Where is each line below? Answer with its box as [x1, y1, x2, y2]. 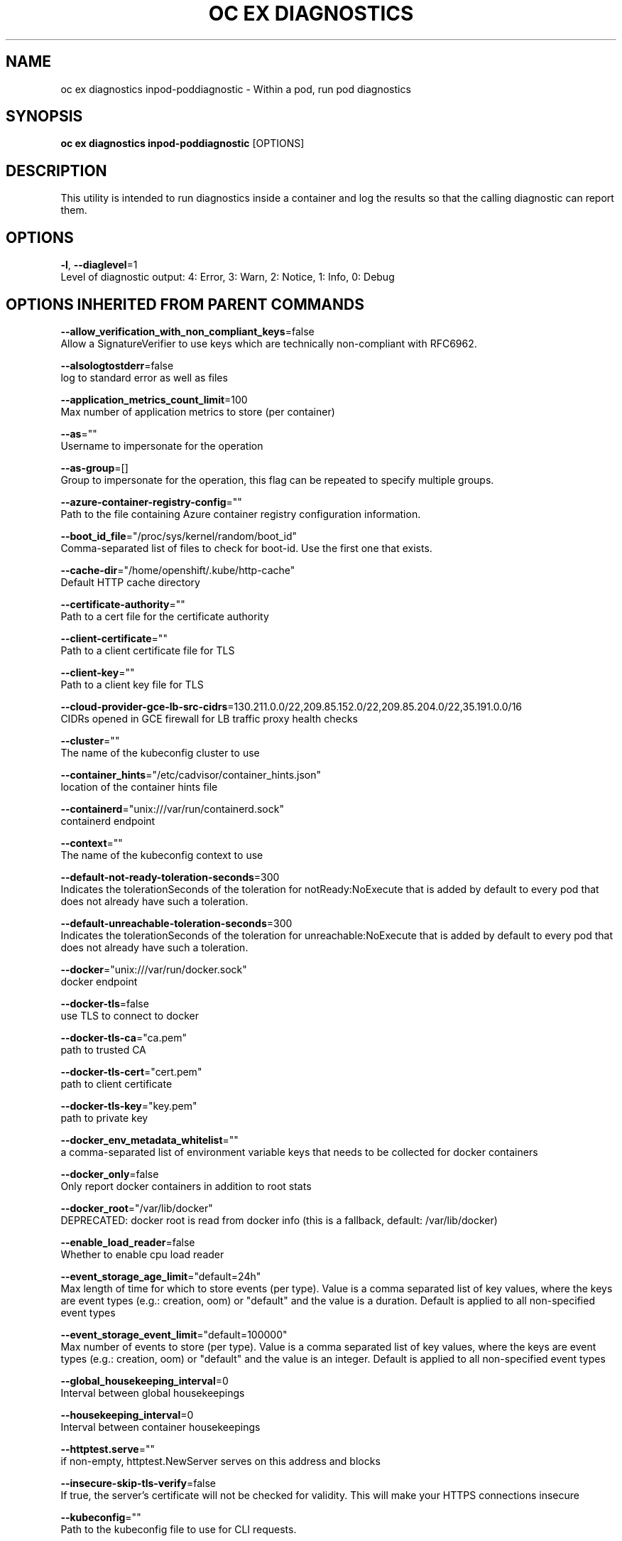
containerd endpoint [60, 814, 155, 827]
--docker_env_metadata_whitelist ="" [60, 1133, 239, 1146]
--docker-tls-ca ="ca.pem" [60, 1031, 187, 1044]
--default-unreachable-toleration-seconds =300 [60, 917, 293, 929]
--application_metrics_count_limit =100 [60, 393, 248, 406]
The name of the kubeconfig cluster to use [60, 746, 260, 759]
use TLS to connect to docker [60, 1009, 199, 1022]
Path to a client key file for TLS [60, 678, 204, 691]
